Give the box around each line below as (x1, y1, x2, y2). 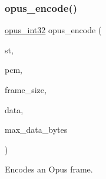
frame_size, (5, 84, 47, 95)
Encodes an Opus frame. (5, 163, 93, 175)
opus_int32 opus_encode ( (5, 24, 102, 36)
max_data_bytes (5, 123, 68, 136)
